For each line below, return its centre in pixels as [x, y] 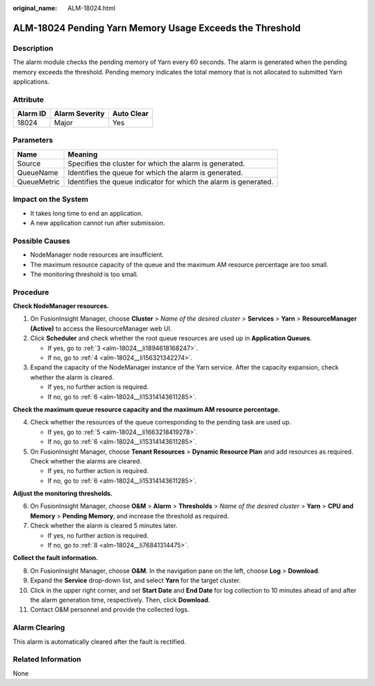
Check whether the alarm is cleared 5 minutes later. [104, 526]
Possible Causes [42, 241]
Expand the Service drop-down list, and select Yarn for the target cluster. [135, 580]
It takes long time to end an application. [87, 213]
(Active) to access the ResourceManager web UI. [101, 328]
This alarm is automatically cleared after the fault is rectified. [100, 641]
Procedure [31, 292]
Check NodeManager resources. [61, 306]
